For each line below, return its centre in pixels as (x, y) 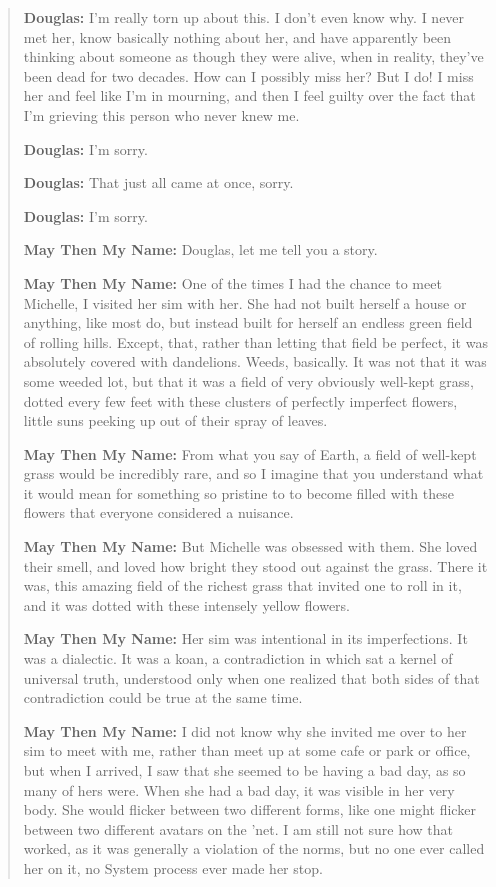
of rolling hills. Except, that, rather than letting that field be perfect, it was (255, 341)
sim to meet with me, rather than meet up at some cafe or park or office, (247, 750)
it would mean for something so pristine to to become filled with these (238, 492)
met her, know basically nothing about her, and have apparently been (237, 36)
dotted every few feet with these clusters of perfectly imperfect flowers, (240, 400)
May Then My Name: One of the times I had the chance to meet (232, 282)
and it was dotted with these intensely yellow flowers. (186, 604)
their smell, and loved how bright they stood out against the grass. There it (255, 565)
